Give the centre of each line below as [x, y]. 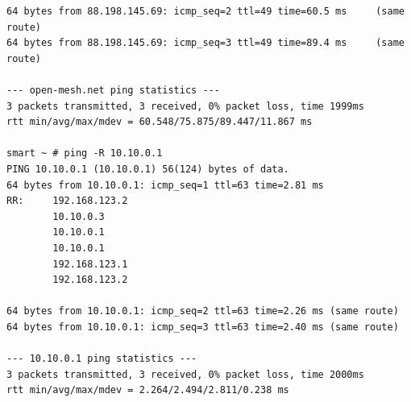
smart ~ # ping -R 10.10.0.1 [85, 153]
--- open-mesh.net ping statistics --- [113, 90]
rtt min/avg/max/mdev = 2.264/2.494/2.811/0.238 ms [148, 390]
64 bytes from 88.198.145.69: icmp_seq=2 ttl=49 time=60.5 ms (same [205, 11]
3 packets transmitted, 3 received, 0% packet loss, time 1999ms [185, 106]
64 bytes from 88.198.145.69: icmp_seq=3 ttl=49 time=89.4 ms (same [205, 43]
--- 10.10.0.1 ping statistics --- [102, 359]
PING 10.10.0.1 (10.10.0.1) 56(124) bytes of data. [148, 169]
